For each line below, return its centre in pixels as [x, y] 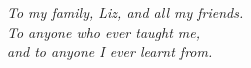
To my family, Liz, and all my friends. [125, 12]
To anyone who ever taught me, [104, 31]
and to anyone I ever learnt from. [110, 51]
